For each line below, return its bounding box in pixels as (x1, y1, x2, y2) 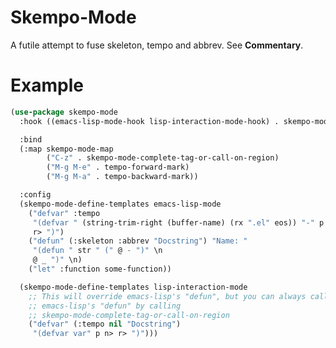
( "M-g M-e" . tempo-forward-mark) (46, 162, 190, 173)
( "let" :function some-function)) (28, 264, 172, 274)
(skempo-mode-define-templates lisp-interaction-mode (19, 282, 248, 292)
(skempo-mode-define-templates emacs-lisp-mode (19, 199, 222, 209)
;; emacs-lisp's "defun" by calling (28, 301, 182, 311)
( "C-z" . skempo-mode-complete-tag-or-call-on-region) (46, 153, 280, 163)
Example (10, 74, 84, 97)
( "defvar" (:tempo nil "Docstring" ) (28, 319, 182, 330)
